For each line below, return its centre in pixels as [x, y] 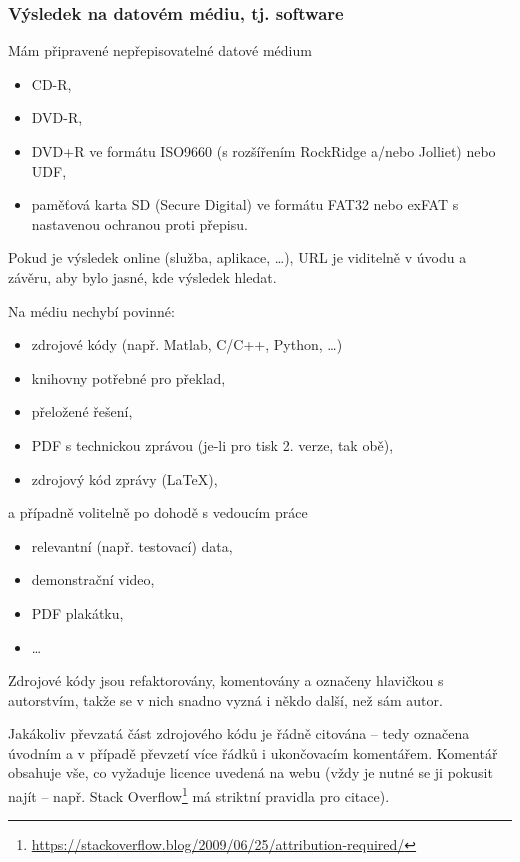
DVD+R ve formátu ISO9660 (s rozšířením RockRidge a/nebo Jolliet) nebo [263, 151]
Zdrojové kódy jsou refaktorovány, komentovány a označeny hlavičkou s [226, 680]
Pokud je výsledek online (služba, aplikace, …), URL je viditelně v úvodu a [237, 257]
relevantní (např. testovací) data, [132, 545]
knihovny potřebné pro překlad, [128, 377]
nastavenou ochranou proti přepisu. [139, 223]
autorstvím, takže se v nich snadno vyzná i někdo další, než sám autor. [225, 699]
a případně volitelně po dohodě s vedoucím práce [158, 512]
